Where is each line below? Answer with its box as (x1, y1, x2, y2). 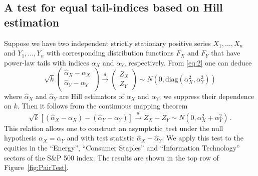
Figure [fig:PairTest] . (4, 162, 69, 172)
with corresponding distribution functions (46, 47, 174, 58)
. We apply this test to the (162, 132, 243, 143)
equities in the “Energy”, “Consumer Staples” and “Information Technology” (4, 142, 240, 153)
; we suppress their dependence (159, 90, 254, 101)
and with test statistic (67, 132, 135, 143)
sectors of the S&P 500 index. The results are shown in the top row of (4, 152, 219, 162)
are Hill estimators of (59, 90, 124, 101)
